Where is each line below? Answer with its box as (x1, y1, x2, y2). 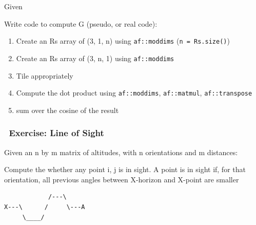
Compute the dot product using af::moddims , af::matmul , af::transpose (16, 87, 252, 98)
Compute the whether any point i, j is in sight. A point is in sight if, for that (4, 164, 246, 175)
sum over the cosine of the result (16, 104, 119, 115)
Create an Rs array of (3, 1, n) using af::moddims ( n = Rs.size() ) (16, 35, 230, 46)
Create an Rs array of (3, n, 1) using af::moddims (16, 52, 174, 63)
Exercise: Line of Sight (9, 126, 104, 139)
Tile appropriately (16, 70, 73, 81)
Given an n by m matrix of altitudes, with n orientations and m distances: (4, 146, 238, 157)
